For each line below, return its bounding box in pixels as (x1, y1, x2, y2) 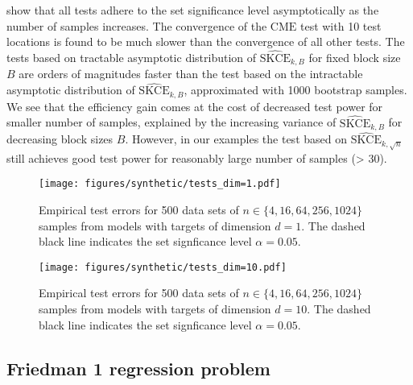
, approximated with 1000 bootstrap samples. (184, 81, 407, 98)
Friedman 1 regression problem (6, 355, 271, 380)
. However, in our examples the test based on (125, 130, 347, 147)
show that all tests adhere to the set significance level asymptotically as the (6, 2, 379, 18)
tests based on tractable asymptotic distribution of (6, 49, 257, 65)
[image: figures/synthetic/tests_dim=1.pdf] (39, 178, 281, 190)
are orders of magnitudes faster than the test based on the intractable (19, 65, 363, 82)
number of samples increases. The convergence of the (6, 17, 267, 34)
